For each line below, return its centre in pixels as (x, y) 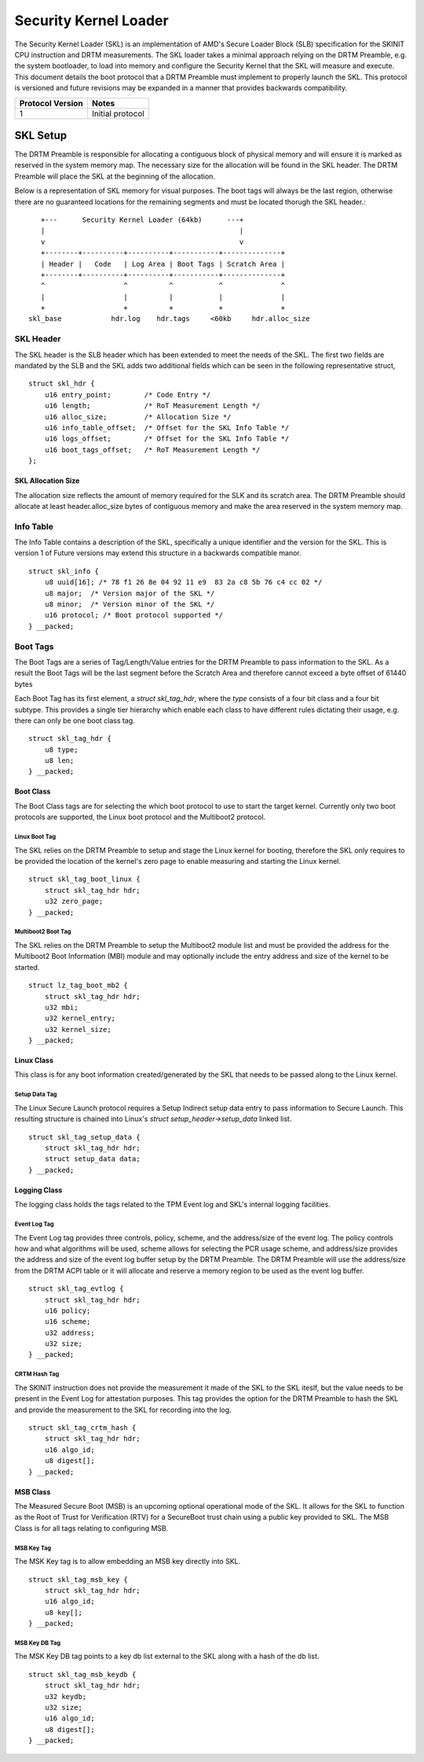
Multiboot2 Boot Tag (43, 932)
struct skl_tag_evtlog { (76, 1289)
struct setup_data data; (92, 1159)
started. (27, 967)
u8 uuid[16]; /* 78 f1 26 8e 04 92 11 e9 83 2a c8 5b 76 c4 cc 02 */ (183, 582)
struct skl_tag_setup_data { (84, 1137)
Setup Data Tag (36, 1095)
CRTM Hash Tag (37, 1374)
